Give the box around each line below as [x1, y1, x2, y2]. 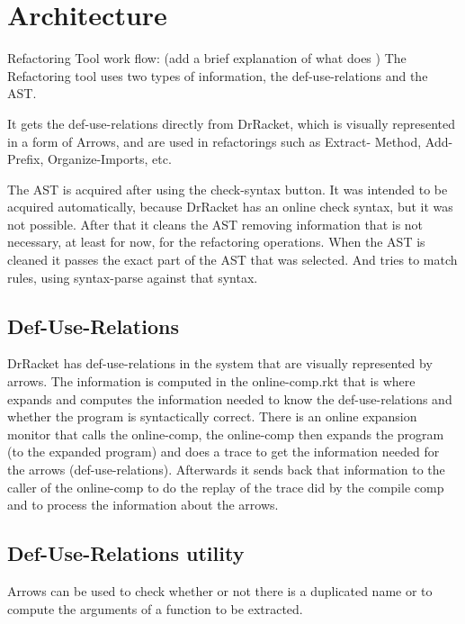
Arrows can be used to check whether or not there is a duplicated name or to [7, 582, 433, 600]
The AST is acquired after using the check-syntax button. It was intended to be [7, 179, 448, 198]
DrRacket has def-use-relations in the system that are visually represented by [7, 354, 433, 373]
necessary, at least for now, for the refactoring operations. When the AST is [7, 232, 425, 251]
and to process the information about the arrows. [7, 495, 279, 514]
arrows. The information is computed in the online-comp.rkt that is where [7, 372, 416, 391]
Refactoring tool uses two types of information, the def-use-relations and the [7, 66, 428, 85]
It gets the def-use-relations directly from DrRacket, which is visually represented [7, 113, 456, 132]
